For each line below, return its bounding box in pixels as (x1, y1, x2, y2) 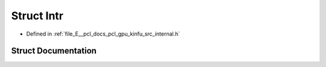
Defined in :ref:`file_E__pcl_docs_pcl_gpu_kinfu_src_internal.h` (26, 30, 181, 37)
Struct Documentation (11, 46, 97, 56)
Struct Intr (11, 9, 63, 22)
